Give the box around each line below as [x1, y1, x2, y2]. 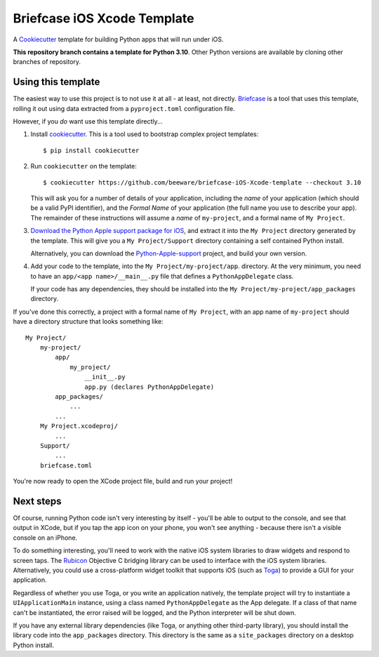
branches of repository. [13, 58, 81, 66]
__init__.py [84, 373, 126, 381]
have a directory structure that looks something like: [13, 317, 164, 326]
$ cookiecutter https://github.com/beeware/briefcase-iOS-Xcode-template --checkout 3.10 [43, 178, 361, 186]
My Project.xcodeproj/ [39, 422, 119, 430]
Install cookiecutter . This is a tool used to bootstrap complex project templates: [30, 130, 259, 138]
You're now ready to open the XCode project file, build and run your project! [13, 477, 233, 486]
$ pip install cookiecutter [43, 146, 140, 154]
